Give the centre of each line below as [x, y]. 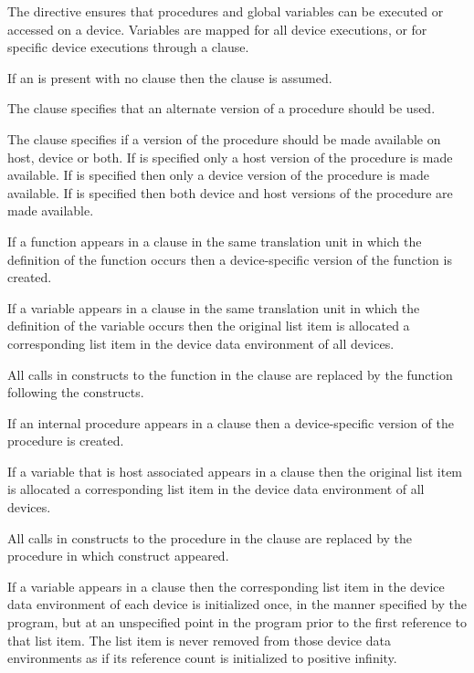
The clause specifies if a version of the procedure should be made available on [224, 138]
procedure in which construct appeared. [118, 556]
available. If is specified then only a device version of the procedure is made [219, 175]
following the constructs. [76, 392]
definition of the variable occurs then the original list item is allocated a [209, 326]
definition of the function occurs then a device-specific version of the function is [230, 259]
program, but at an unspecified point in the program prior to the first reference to [237, 622]
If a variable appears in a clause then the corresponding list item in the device [226, 586]
